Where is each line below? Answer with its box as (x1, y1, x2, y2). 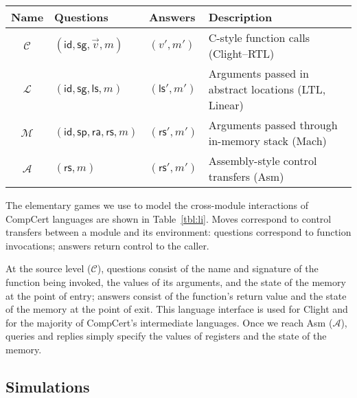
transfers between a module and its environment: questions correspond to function (5, 225, 352, 239)
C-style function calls (208, 30, 310, 45)
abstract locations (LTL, (208, 81, 326, 97)
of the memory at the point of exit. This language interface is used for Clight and (5, 302, 348, 316)
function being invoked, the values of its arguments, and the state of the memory (5, 274, 346, 289)
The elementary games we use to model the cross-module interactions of (5, 198, 309, 212)
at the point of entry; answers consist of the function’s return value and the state (5, 288, 347, 302)
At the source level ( (5, 261, 91, 276)
